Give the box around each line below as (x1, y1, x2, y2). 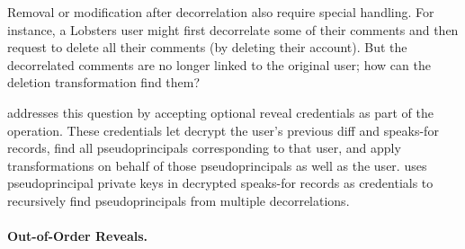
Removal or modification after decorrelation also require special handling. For (7, 3, 434, 21)
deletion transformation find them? (7, 73, 201, 92)
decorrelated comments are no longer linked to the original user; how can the (7, 55, 431, 74)
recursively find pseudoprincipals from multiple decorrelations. (7, 191, 350, 209)
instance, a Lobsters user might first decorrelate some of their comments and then (7, 20, 459, 39)
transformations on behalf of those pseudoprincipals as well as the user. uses (7, 156, 427, 174)
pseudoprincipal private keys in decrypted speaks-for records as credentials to (7, 173, 434, 192)
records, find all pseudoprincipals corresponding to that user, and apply (7, 138, 401, 157)
